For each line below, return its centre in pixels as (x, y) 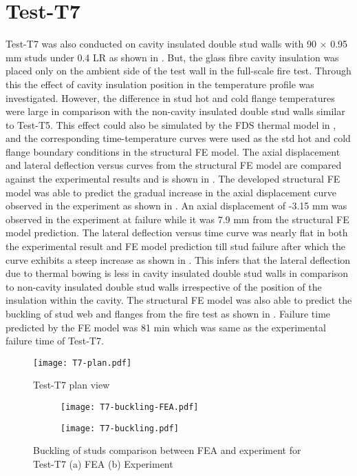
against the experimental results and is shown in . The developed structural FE (173, 179)
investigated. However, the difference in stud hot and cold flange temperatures (170, 97)
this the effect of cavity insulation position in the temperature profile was (160, 84)
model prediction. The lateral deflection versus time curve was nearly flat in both (177, 232)
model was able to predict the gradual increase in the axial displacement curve (171, 192)
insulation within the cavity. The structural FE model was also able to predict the (179, 300)
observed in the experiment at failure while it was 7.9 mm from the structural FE (177, 219)
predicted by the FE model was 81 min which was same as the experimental (166, 327)
